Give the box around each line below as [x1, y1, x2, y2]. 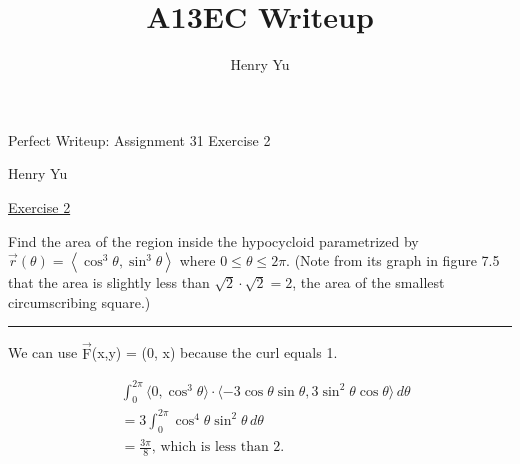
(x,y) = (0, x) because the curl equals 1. [91, 342, 338, 363]
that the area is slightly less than [8, 272, 210, 293]
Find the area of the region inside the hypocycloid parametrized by [8, 230, 419, 251]
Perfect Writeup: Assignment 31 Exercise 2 [8, 129, 271, 150]
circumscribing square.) [8, 291, 151, 312]
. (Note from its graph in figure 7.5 [286, 250, 500, 271]
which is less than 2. [160, 440, 285, 455]
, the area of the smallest [292, 272, 445, 293]
